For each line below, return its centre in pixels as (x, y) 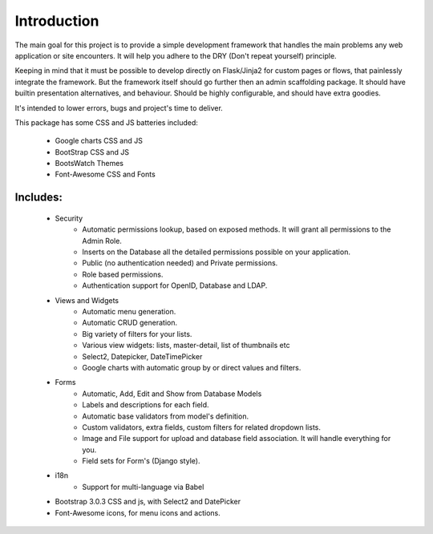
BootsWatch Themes (89, 164)
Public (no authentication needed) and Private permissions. (180, 263)
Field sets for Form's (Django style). (141, 461)
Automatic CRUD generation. (130, 323)
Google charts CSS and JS (99, 141)
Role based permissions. (123, 274)
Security (69, 218)
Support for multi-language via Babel (143, 487)
